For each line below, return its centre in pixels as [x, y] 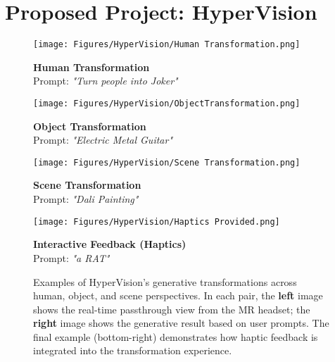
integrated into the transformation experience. [133, 350]
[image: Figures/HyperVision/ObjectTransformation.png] [167, 103]
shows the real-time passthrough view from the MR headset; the [172, 309]
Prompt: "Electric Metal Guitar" [103, 140]
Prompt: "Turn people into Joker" [106, 81]
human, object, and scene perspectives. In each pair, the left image [178, 295]
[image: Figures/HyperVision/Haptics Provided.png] [157, 221]
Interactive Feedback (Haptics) [110, 244]
